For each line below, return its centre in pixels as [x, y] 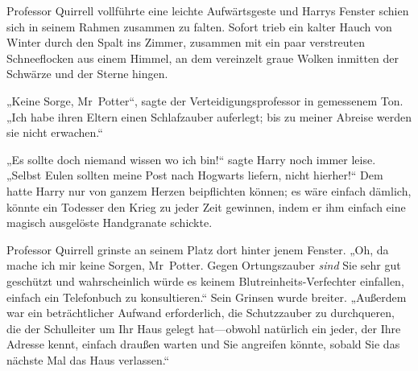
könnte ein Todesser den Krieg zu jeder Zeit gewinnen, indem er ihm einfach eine [206, 206]
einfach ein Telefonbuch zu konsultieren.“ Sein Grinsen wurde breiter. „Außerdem [207, 297]
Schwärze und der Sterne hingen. [87, 74]
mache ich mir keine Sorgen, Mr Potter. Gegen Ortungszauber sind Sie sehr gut [204, 265]
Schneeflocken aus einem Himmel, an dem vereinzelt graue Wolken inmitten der [203, 58]
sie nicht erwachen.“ [55, 132]
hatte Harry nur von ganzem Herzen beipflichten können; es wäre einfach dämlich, [209, 190]
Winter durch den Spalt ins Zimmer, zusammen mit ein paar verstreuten [186, 42]
